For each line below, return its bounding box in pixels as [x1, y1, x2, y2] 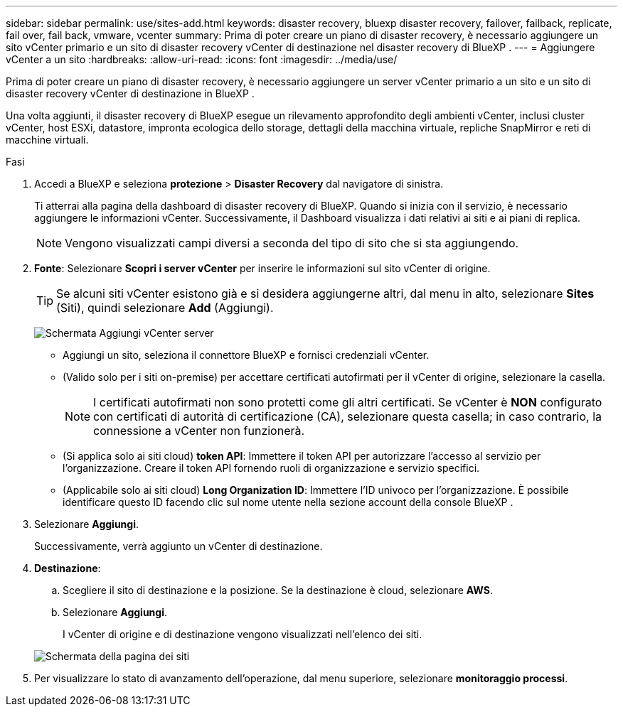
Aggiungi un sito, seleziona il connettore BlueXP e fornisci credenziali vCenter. [63, 349, 430, 361]
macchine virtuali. [6, 134, 89, 146]
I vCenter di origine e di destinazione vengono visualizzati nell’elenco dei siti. [63, 628, 422, 640]
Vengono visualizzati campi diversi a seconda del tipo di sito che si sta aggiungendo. [65, 236, 519, 250]
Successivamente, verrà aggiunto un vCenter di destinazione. [34, 540, 323, 552]
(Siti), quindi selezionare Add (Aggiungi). [56, 301, 274, 315]
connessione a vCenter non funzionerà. [93, 424, 305, 438]
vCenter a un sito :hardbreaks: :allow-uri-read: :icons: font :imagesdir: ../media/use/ [6, 53, 398, 65]
